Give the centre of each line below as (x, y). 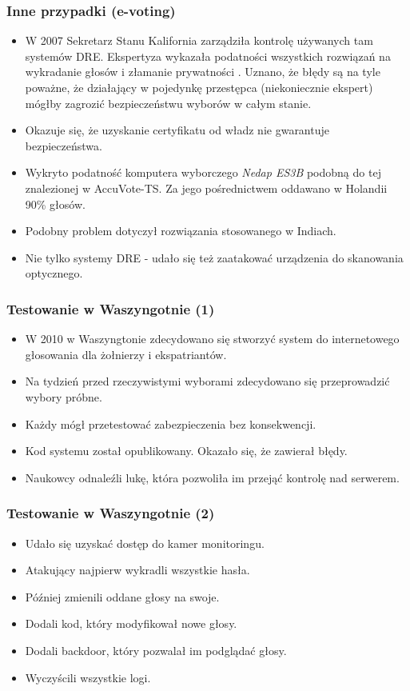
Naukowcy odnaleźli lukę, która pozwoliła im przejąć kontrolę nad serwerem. (212, 477)
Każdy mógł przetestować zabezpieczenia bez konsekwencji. (171, 423)
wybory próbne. (64, 396)
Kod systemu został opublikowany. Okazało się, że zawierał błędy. (186, 451)
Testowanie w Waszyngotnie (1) (111, 308)
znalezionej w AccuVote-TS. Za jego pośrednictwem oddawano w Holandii (206, 188)
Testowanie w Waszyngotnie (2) (111, 513)
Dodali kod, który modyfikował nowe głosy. (131, 623)
